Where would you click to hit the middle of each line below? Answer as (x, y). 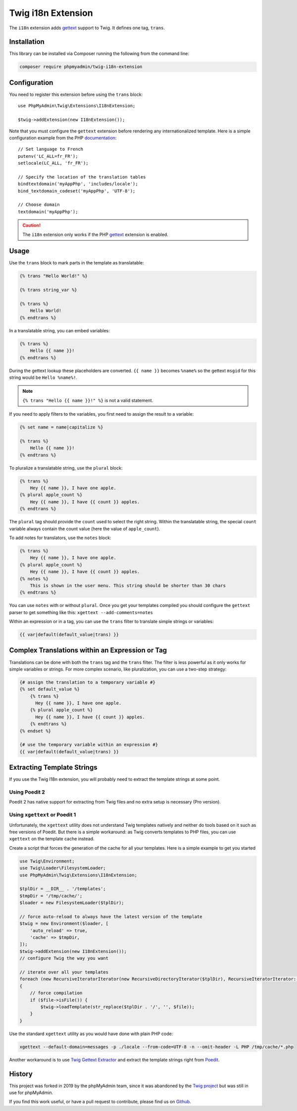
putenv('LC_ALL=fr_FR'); (48, 156)
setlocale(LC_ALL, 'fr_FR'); (53, 163)
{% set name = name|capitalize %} (61, 427)
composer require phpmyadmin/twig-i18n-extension (81, 67)
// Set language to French (51, 149)
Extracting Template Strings (53, 768)
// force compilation (56, 993)
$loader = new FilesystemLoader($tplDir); (72, 903)
